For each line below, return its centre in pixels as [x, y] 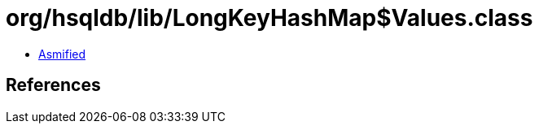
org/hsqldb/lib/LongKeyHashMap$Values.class [269, 18]
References [53, 85]
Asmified [62, 54]
